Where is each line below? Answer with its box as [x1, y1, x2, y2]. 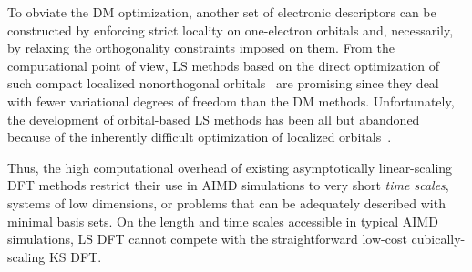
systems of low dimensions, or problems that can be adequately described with [7, 193, 446, 212]
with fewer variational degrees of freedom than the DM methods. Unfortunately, [7, 91, 455, 110]
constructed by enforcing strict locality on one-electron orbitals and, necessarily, [7, 20, 454, 39]
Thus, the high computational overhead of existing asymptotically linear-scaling [7, 157, 453, 176]
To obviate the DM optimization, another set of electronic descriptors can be [7, 3, 436, 21]
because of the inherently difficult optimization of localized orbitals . [7, 127, 392, 146]
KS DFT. [48, 247, 102, 266]
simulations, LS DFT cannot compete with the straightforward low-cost [7, 229, 407, 248]
